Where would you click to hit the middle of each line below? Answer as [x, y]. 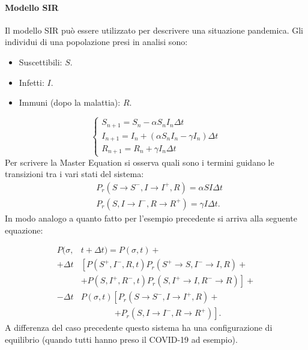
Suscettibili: [41, 62]
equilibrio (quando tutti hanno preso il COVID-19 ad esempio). [121, 339]
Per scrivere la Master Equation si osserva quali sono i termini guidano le [140, 162]
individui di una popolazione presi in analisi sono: [96, 42]
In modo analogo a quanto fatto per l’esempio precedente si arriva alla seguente [151, 218]
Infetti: [32, 82]
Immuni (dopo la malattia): [70, 102]
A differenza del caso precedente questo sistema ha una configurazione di [139, 327]
